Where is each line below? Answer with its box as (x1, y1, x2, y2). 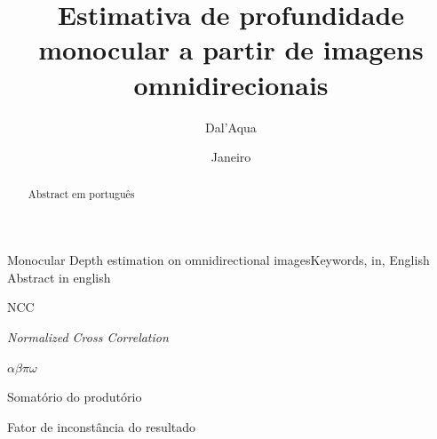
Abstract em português (28, 187, 135, 202)
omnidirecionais (133, 66, 329, 102)
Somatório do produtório (7, 387, 142, 406)
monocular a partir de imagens (38, 31, 424, 68)
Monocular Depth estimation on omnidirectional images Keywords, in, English (7, 251, 430, 269)
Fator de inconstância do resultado (7, 417, 196, 435)
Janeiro (211, 148, 251, 166)
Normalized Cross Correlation (7, 327, 169, 346)
